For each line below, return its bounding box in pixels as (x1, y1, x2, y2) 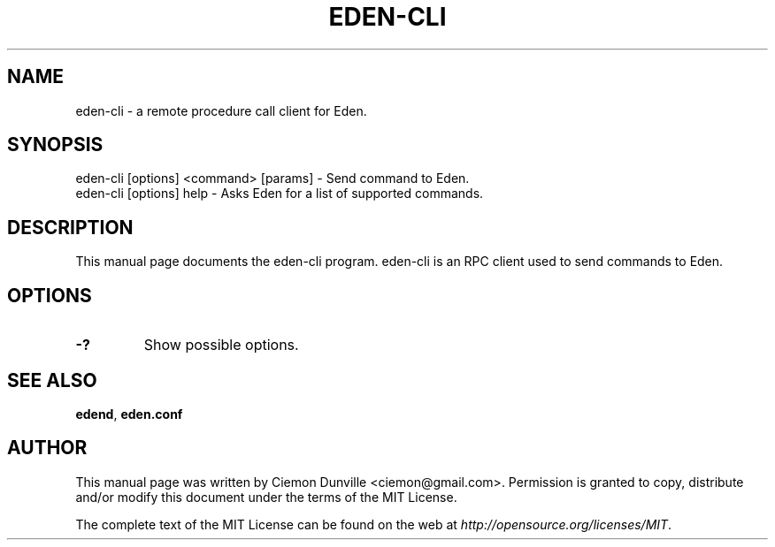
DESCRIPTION (7, 216, 134, 239)
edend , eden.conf (75, 406, 183, 422)
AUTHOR (7, 437, 88, 460)
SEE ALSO (7, 368, 97, 391)
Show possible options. (143, 336, 299, 354)
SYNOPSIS (7, 133, 104, 156)
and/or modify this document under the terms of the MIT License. (75, 489, 457, 505)
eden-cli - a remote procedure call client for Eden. (75, 103, 367, 118)
